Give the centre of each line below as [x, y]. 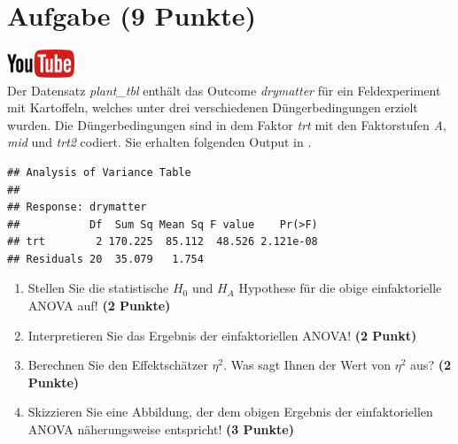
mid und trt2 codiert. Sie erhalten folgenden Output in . [159, 142]
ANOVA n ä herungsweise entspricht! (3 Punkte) [161, 429]
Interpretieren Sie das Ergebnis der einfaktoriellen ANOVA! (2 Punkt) [222, 335]
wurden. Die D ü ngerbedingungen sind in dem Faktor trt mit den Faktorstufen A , [227, 124]
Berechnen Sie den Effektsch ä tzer [118, 365]
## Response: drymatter [77, 207]
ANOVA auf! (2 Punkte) [99, 306]
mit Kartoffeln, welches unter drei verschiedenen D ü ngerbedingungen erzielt [213, 107]
